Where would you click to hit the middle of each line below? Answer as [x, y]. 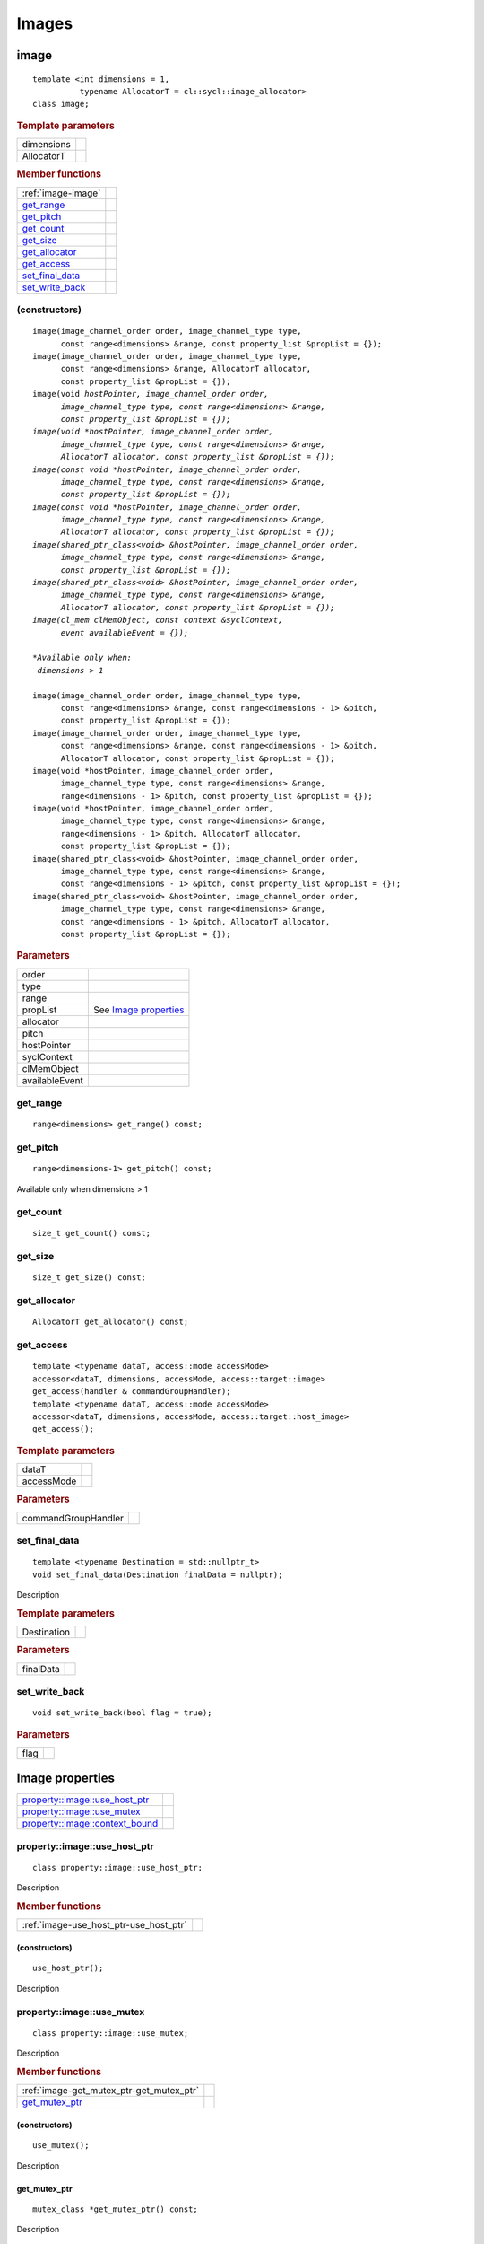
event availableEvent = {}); [125, 632]
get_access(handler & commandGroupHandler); [132, 1392]
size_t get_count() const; [92, 1233]
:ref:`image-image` [61, 193]
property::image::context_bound [90, 1824]
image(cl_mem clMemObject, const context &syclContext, [158, 620]
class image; [61, 104]
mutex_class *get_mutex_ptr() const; [116, 2209]
